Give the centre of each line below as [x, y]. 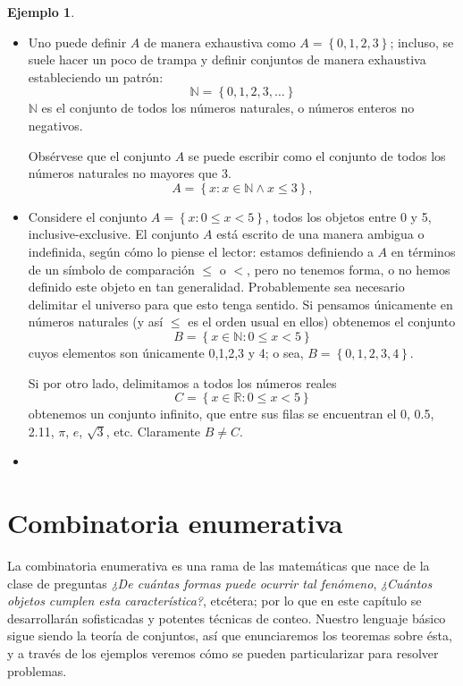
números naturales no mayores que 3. [130, 173]
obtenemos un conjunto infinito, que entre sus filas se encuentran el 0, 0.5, [231, 414]
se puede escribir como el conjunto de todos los [317, 155]
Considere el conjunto [88, 216]
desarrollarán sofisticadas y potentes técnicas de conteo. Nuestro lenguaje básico [227, 618]
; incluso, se [422, 42]
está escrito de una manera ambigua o [320, 234]
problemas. [37, 670]
